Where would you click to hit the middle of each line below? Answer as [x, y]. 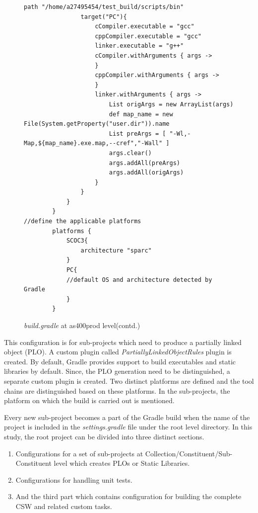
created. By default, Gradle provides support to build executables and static [120, 361]
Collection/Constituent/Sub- [189, 453]
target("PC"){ [104, 17]
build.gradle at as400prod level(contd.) [82, 325]
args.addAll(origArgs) [146, 173]
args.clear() [130, 153]
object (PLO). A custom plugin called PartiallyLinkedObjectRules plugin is [118, 352]
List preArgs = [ [137, 133]
